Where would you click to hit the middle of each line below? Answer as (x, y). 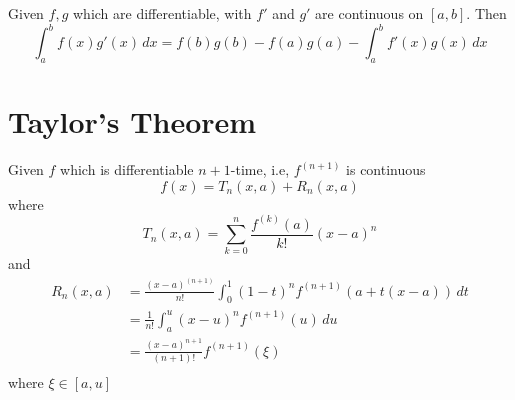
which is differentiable (127, 169)
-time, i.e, (260, 169)
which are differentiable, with (162, 13)
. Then (486, 13)
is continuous (386, 169)
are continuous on (369, 13)
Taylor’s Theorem (132, 121)
